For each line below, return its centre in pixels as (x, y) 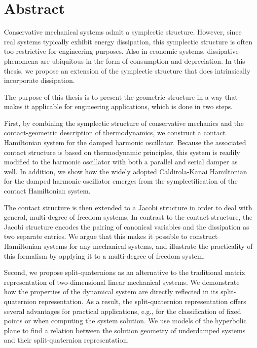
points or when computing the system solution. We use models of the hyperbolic (125, 321)
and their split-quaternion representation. (67, 340)
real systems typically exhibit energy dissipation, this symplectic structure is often (128, 41)
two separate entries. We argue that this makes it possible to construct (111, 236)
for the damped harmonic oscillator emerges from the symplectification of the (121, 181)
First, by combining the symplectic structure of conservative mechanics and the (124, 123)
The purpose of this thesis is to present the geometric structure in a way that (121, 97)
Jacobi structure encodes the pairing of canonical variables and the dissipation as (127, 226)
